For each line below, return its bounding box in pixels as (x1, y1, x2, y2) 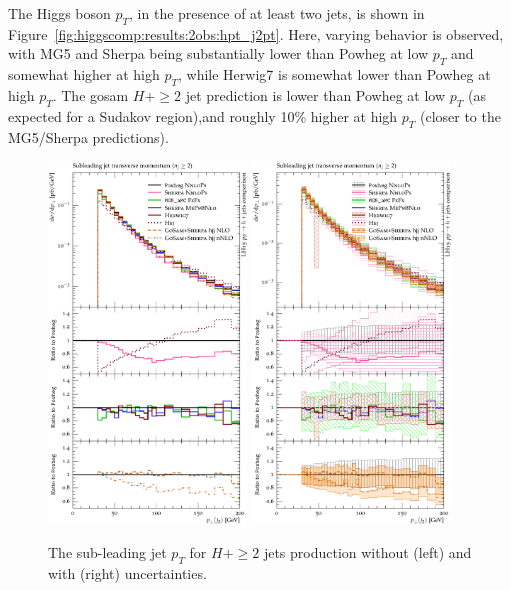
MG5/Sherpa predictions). (8, 126, 169, 147)
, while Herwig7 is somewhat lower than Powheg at (178, 64, 491, 85)
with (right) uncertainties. (48, 563, 207, 584)
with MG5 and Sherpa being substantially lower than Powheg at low (8, 43, 429, 64)
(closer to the (419, 105, 501, 126)
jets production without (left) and (263, 542, 472, 563)
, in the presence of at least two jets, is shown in (129, 3, 425, 23)
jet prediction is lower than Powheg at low (185, 84, 446, 105)
